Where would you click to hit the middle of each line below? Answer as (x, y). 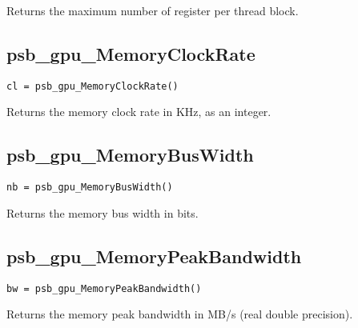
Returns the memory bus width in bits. (103, 212)
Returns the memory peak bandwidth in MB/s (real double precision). (180, 314)
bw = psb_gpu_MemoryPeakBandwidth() (104, 288)
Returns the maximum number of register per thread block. (153, 10)
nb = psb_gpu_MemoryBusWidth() (90, 188)
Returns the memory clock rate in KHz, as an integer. (139, 112)
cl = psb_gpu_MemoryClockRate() (93, 86)
